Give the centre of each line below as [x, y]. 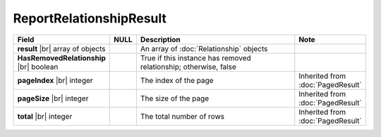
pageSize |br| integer [53, 98]
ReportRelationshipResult [90, 18]
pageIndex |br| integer [55, 80]
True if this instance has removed [196, 58]
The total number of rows [182, 116]
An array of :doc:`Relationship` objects [204, 48]
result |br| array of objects [61, 48]
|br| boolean [38, 67]
